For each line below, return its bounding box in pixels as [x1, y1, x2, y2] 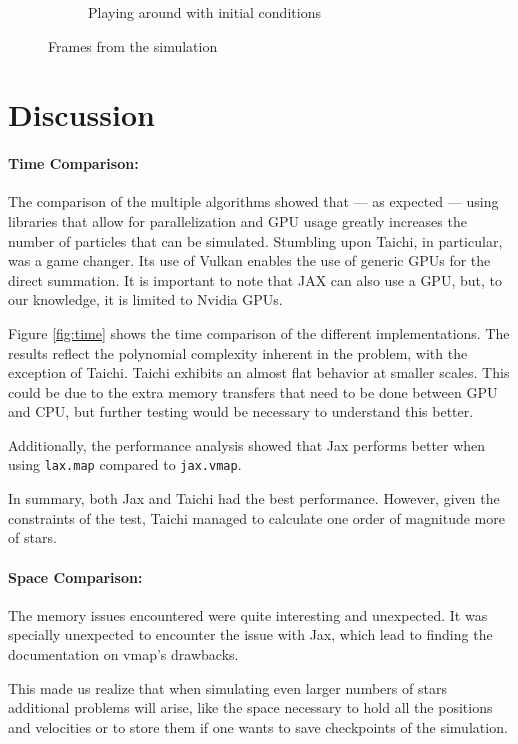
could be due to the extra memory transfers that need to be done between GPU [8, 381, 498, 402]
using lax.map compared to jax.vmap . [8, 454, 242, 475]
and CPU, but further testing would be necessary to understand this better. [8, 401, 474, 422]
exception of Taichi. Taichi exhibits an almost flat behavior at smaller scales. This [8, 362, 510, 383]
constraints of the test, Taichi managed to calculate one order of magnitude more [8, 507, 505, 528]
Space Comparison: [8, 566, 143, 587]
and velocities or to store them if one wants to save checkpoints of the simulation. [8, 716, 508, 737]
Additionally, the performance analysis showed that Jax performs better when [8, 434, 486, 455]
